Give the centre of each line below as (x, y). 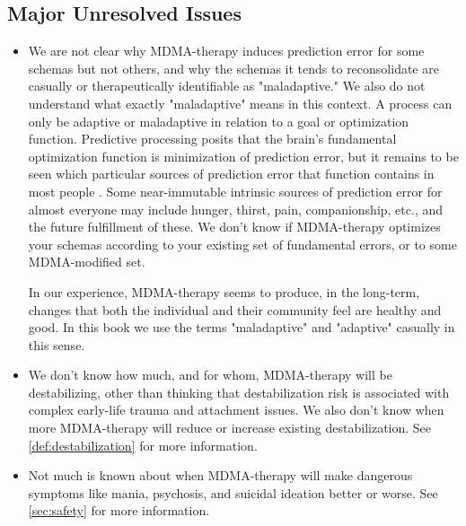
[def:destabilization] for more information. (143, 445)
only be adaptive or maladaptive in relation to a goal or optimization (219, 121)
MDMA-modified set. (87, 262)
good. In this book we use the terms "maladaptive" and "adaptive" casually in (242, 327)
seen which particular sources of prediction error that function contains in (231, 174)
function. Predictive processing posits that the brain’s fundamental (212, 139)
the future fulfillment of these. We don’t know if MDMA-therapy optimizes (234, 227)
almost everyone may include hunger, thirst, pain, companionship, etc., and (236, 209)
